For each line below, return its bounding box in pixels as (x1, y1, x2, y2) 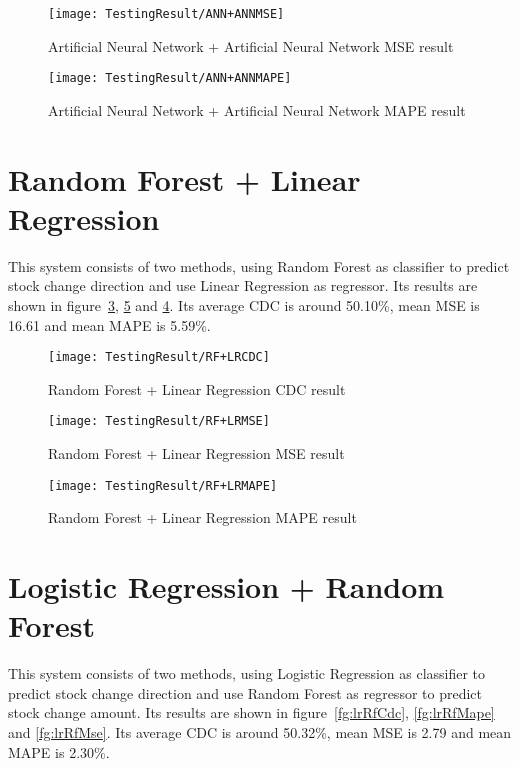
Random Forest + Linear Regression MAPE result (48, 507, 357, 528)
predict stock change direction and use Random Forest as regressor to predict (8, 682, 482, 703)
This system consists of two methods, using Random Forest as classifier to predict (8, 255, 510, 276)
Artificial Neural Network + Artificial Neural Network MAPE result (48, 99, 466, 120)
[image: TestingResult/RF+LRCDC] (48, 350, 270, 365)
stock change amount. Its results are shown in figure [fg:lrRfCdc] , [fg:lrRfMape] (8, 702, 495, 723)
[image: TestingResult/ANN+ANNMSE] (48, 7, 285, 21)
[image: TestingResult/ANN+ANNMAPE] (48, 71, 292, 86)
